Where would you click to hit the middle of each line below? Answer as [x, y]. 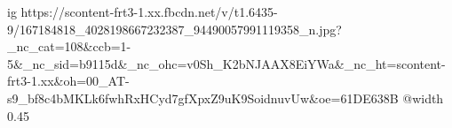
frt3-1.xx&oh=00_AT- [68, 81]
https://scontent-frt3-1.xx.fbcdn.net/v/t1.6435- [149, 11]
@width [423, 98]
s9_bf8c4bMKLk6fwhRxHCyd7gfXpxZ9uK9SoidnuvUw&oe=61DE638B [203, 98]
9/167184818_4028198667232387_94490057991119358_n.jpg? [174, 29]
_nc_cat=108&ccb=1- [69, 46]
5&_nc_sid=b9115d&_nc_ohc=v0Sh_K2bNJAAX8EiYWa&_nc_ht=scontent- [226, 63]
